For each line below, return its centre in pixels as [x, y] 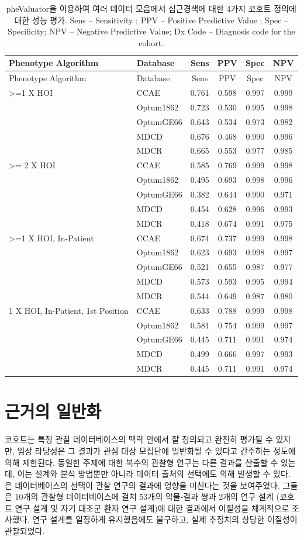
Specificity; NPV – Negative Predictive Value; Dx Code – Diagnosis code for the [151, 31]
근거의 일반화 [53, 411]
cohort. [151, 42]
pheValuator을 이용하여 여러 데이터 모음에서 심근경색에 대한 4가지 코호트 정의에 [151, 8]
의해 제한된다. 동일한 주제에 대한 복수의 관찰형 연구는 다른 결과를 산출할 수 [141, 462]
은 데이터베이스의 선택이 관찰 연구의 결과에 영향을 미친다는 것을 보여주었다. [142, 485]
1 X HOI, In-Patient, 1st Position [69, 310]
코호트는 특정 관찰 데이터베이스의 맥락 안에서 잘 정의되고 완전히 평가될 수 [139, 439]
